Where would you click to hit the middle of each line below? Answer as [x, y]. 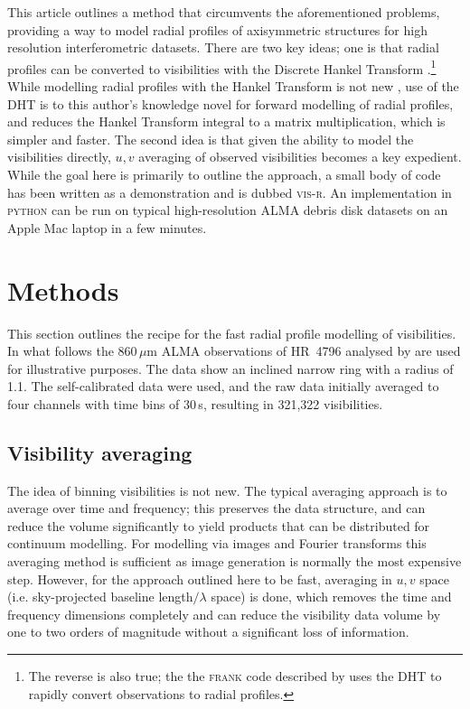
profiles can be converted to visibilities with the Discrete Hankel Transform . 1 [222, 67]
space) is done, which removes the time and [331, 597]
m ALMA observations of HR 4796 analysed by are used [304, 351]
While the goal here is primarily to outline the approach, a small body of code [224, 174]
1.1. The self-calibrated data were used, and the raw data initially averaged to [223, 386]
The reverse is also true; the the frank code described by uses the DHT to [235, 676]
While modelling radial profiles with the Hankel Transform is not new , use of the [233, 86]
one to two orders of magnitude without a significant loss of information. [208, 632]
